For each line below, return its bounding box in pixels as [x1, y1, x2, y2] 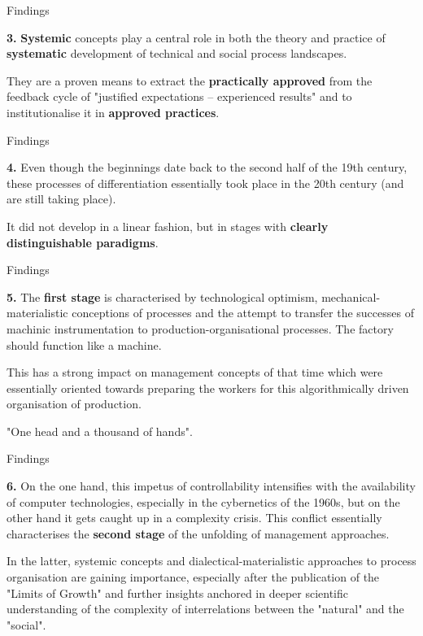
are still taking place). [7, 190, 116, 207]
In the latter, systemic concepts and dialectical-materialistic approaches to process [7, 552, 416, 569]
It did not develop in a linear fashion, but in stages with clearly [7, 217, 329, 234]
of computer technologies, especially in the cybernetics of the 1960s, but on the [7, 493, 400, 510]
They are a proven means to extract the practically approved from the [7, 72, 373, 89]
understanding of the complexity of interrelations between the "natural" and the [7, 600, 404, 617]
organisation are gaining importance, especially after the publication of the [7, 568, 380, 586]
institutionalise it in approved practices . [7, 103, 220, 120]
